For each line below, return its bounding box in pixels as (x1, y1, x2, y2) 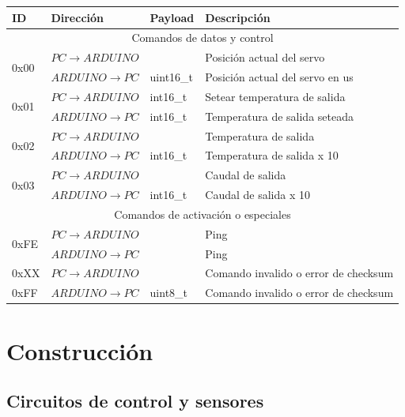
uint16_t (150, 69, 194, 85)
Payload (150, 9, 195, 25)
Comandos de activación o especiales (114, 205, 291, 222)
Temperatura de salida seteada (205, 107, 354, 124)
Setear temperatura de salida (205, 88, 346, 104)
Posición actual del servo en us (205, 69, 354, 85)
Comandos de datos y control (131, 29, 274, 46)
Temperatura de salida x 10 (205, 147, 339, 163)
